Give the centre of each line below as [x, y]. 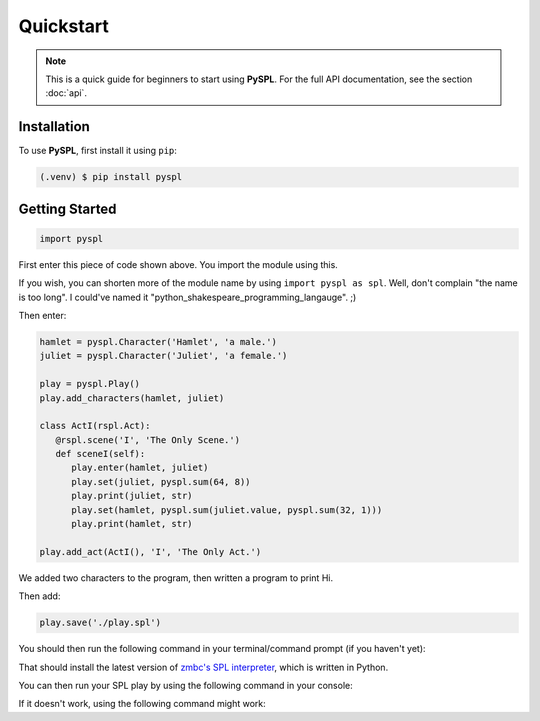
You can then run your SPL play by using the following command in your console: [186, 685]
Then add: [39, 596]
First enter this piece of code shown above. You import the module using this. [178, 264]
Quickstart [64, 26]
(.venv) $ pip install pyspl [111, 177]
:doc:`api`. [66, 93]
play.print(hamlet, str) [132, 524]
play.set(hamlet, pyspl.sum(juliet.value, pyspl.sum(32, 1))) [227, 509]
